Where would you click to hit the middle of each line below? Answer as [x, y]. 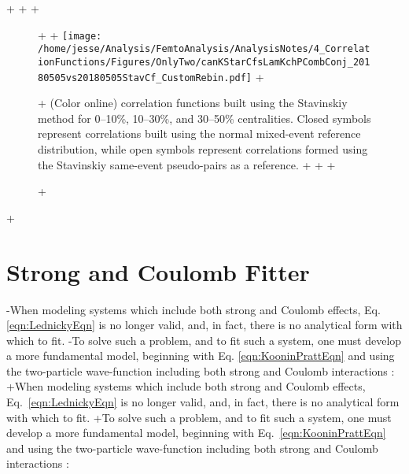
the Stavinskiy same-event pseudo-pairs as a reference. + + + [187, 164]
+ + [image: [70, 34]
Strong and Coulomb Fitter [158, 271]
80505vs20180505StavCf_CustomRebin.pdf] [145, 78]
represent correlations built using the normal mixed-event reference [199, 133]
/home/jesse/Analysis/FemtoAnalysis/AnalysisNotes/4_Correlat [204, 49]
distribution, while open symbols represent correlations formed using [203, 149]
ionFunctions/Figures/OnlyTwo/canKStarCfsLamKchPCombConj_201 [204, 62]
